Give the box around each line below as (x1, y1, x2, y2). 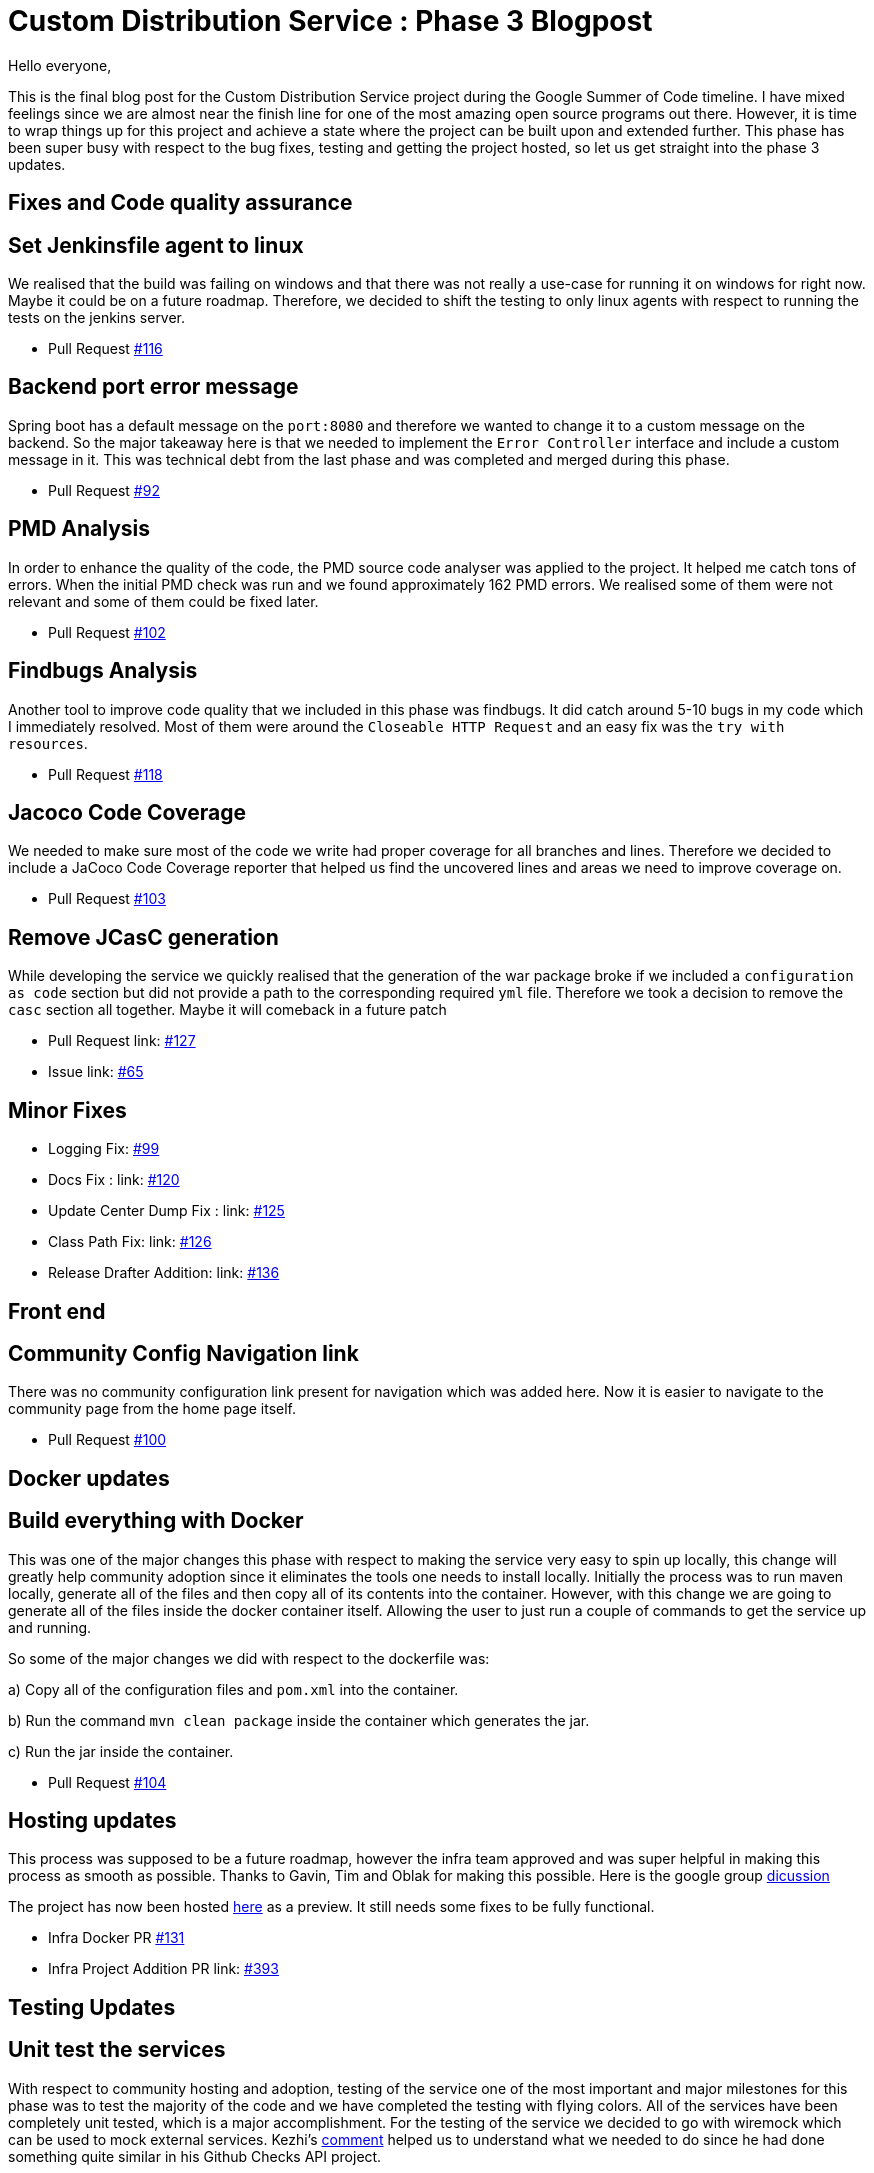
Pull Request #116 (48, 340, 163, 358)
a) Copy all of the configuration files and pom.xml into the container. (8, 1680, 459, 1698)
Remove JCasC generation (8, 924, 279, 950)
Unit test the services (8, 2037, 226, 2063)
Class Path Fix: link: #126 (48, 1233, 212, 1251)
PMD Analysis (8, 516, 151, 542)
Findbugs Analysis (8, 658, 198, 684)
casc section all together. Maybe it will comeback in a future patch (8, 1001, 447, 1019)
